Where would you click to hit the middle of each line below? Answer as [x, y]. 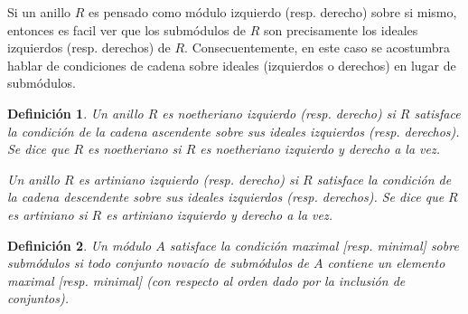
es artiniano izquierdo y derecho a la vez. [219, 214]
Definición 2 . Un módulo [80, 245]
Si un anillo [39, 12]
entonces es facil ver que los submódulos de [127, 29]
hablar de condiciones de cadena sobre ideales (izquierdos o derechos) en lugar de [232, 65]
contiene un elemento [386, 263]
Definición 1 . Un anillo [75, 113]
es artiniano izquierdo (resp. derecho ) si [188, 179]
